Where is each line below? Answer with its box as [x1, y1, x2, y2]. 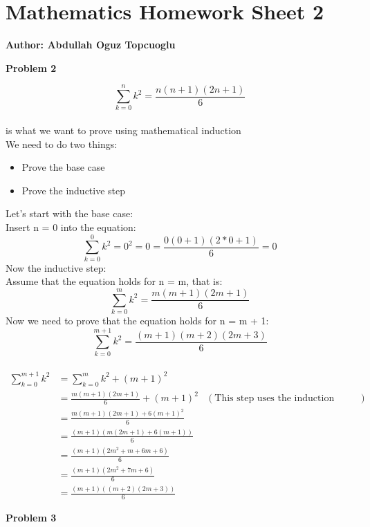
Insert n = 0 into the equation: [6, 220, 136, 234]
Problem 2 [6, 60, 57, 75]
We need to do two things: [6, 136, 118, 151]
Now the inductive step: [6, 260, 107, 275]
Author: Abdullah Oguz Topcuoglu [6, 37, 176, 52]
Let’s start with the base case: [6, 206, 133, 221]
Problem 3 [6, 510, 57, 525]
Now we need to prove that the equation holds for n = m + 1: [6, 313, 269, 328]
